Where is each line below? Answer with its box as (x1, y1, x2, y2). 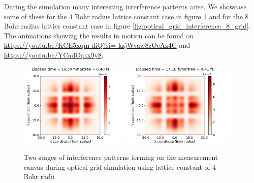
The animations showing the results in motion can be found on (4, 30, 193, 40)
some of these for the (4, 11, 67, 21)
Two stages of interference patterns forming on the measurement (24, 152, 218, 162)
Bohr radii (24, 171, 55, 182)
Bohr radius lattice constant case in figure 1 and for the (75, 11, 243, 21)
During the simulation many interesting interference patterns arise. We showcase (4, 1, 247, 11)
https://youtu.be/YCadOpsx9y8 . (4, 49, 104, 60)
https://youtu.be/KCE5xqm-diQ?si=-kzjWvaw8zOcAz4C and (4, 40, 190, 50)
